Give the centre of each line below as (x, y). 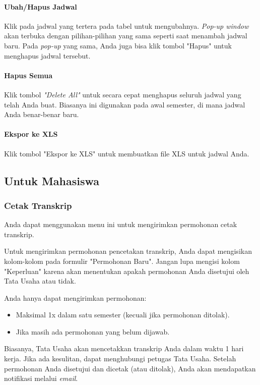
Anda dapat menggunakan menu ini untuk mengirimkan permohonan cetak (121, 224)
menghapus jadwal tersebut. (47, 55)
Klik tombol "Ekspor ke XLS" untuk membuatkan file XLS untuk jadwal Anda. (127, 153)
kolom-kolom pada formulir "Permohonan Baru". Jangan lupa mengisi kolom (122, 261)
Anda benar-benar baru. (42, 114)
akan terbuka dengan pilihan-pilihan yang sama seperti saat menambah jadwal (126, 36)
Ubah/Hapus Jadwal (41, 6)
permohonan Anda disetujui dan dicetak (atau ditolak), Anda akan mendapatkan (130, 368)
